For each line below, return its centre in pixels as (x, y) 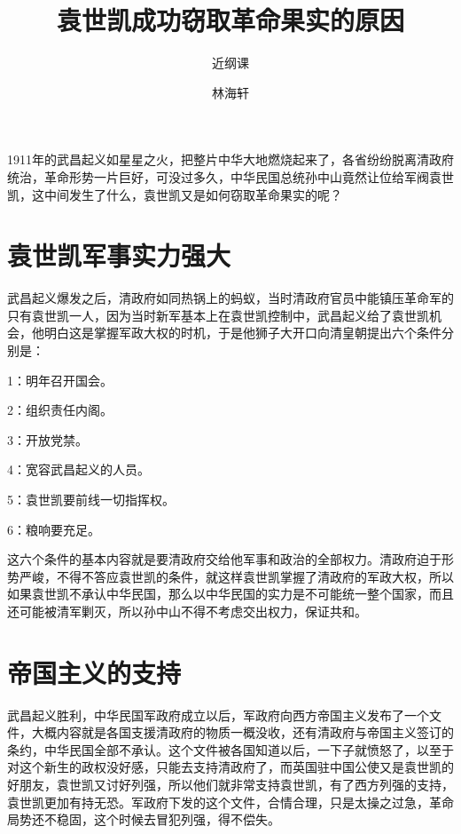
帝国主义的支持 (94, 672)
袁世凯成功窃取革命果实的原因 (230, 20)
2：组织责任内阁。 (60, 410)
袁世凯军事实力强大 (119, 255)
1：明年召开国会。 (60, 380)
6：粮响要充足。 (54, 529)
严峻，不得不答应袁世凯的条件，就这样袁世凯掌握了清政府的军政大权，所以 (236, 576)
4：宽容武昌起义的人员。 (78, 469)
